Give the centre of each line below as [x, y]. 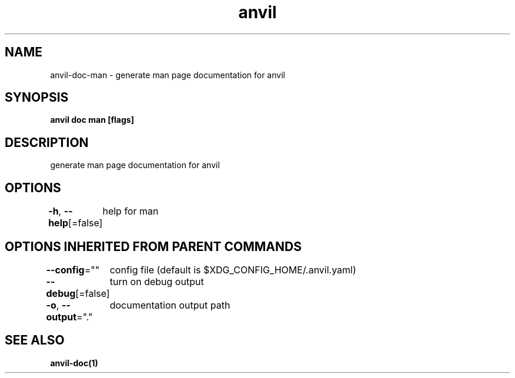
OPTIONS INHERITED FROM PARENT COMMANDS [153, 246]
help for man [131, 211]
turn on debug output [157, 281]
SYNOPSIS [37, 98]
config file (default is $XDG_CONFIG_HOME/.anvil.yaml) [233, 270]
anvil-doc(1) [74, 363]
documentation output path [170, 305]
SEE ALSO [35, 340]
